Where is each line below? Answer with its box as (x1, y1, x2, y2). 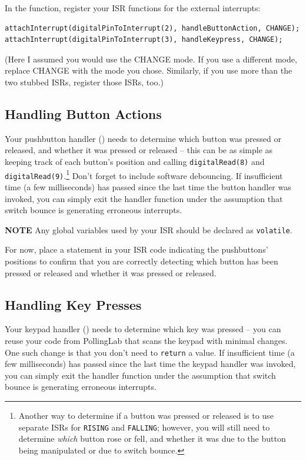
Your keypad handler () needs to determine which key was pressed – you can (5, 323, 281, 335)
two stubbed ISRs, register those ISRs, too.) (5, 75, 164, 88)
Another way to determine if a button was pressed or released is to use (18, 409, 274, 421)
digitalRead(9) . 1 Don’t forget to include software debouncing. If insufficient (5, 167, 283, 181)
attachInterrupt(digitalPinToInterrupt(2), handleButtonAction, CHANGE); (5, 24, 300, 32)
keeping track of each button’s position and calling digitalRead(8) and (5, 155, 265, 167)
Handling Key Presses (5, 295, 142, 313)
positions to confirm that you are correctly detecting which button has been (5, 254, 278, 267)
